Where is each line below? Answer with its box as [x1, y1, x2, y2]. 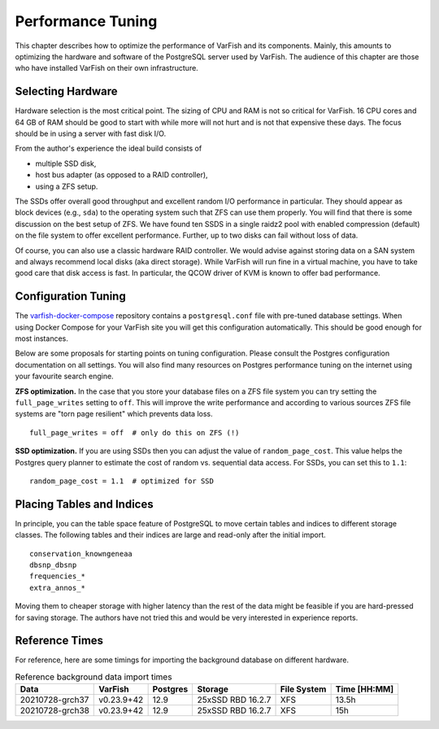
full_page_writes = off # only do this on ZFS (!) [29, 428, 240, 437]
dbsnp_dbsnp [29, 560, 77, 570]
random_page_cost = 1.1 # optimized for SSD [29, 476, 215, 486]
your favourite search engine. [15, 371, 114, 382]
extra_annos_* [29, 583, 85, 592]
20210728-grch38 [20, 705, 89, 716]
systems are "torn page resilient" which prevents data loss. [15, 409, 213, 419]
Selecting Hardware [15, 85, 118, 98]
